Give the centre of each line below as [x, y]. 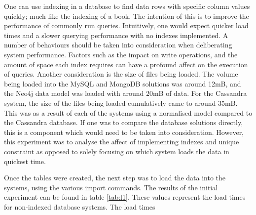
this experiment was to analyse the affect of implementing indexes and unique [122, 142]
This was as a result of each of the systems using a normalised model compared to [128, 112]
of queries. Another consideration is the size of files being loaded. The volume [121, 74]
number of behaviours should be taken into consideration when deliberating [118, 45]
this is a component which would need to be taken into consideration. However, [124, 132]
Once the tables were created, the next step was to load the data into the [115, 178]
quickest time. [25, 161]
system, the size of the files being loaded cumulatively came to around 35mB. [121, 103]
